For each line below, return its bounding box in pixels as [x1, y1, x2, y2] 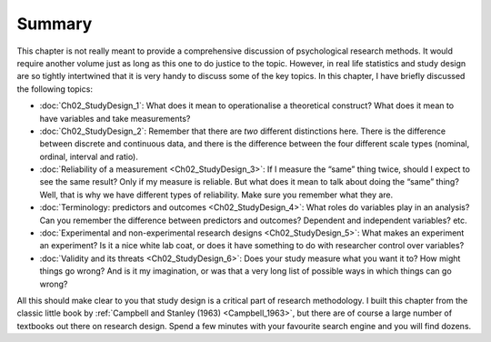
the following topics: [16, 83, 93, 95]
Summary [16, 14, 93, 34]
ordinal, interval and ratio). [39, 151, 138, 162]
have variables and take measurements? [39, 113, 191, 124]
